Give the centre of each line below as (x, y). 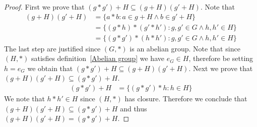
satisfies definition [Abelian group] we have (98, 58)
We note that (24, 99)
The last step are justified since (52, 48)
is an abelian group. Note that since (185, 48)
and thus (134, 108)
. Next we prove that (221, 68)
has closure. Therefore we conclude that (186, 99)
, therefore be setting (221, 58)
